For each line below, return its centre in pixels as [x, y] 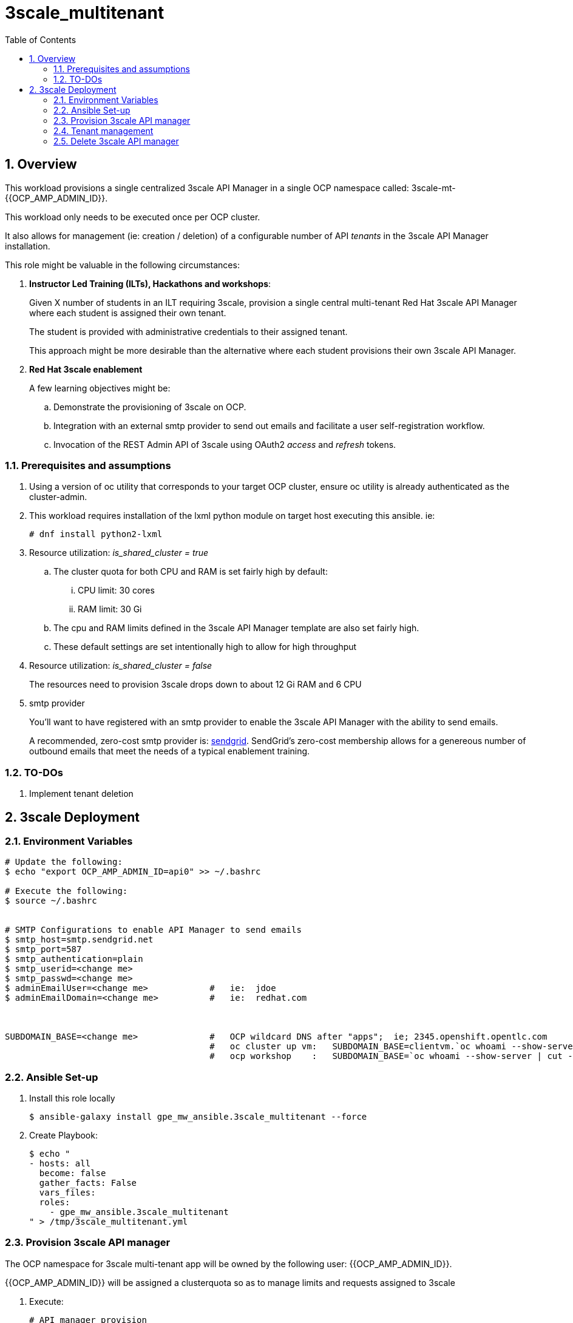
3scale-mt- [433, 188]
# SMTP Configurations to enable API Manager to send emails [153, 930]
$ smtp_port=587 [43, 949]
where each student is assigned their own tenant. [128, 313]
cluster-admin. [58, 497]
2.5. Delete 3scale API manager [116, 141]
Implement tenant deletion [81, 794]
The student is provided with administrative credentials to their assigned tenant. [188, 331]
